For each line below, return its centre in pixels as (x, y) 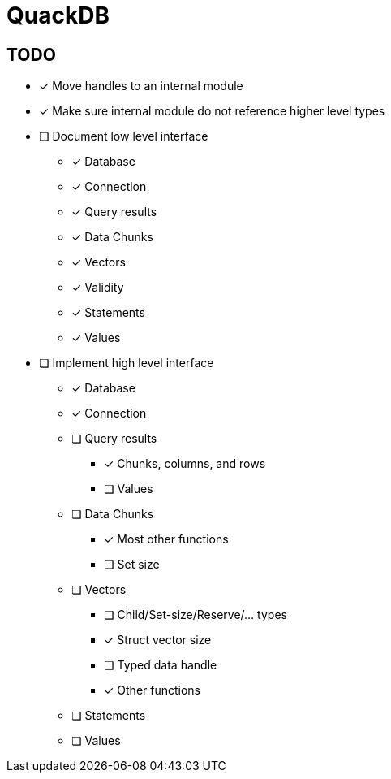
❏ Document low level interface (124, 136)
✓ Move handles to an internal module (141, 86)
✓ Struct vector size (158, 640)
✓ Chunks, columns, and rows (185, 464)
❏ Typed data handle (161, 665)
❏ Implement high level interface (127, 363)
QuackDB (58, 15)
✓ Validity (98, 288)
